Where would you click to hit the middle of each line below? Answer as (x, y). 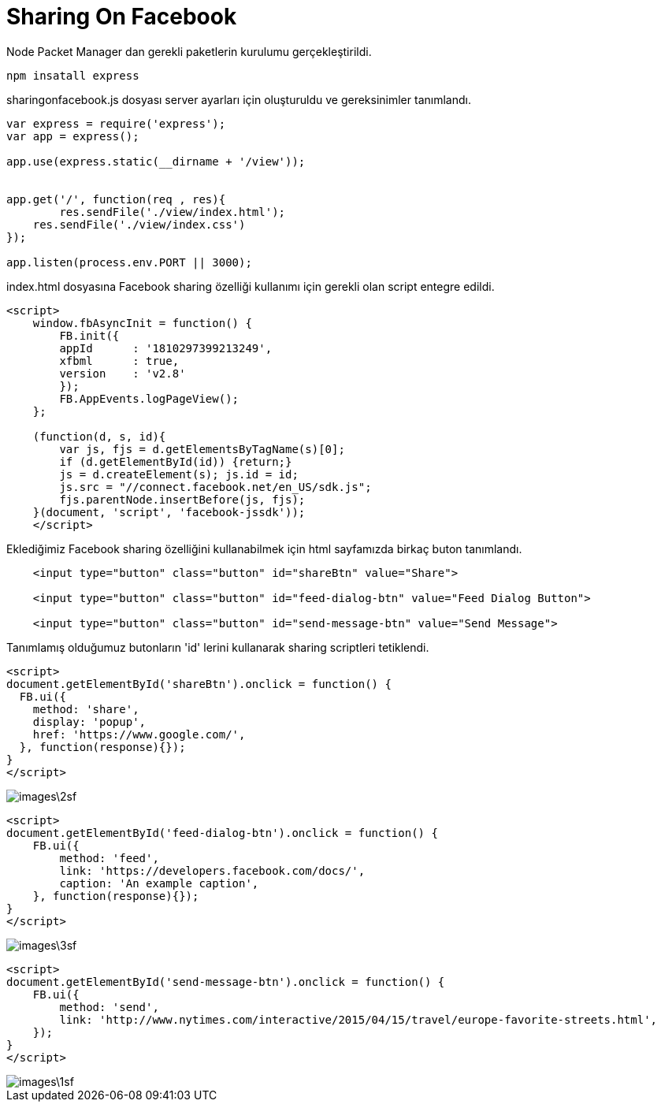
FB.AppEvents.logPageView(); (149, 398)
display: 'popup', (89, 721)
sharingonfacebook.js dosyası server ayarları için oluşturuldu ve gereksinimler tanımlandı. (239, 99)
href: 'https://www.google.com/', (139, 734)
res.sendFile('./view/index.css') (139, 224)
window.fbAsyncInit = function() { (142, 323)
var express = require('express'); (116, 123)
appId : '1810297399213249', (166, 348)
